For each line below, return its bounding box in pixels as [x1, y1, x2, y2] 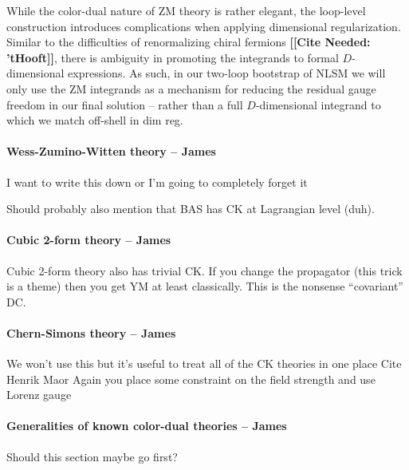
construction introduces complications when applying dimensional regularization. [6, 18, 401, 34]
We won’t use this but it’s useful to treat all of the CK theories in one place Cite [6, 355, 402, 372]
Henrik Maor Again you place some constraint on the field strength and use [6, 370, 376, 387]
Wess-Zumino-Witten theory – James [6, 143, 216, 160]
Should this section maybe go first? [6, 448, 178, 464]
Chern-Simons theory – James [6, 324, 176, 341]
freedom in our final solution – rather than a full [6, 96, 243, 113]
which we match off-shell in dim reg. [6, 112, 183, 128]
